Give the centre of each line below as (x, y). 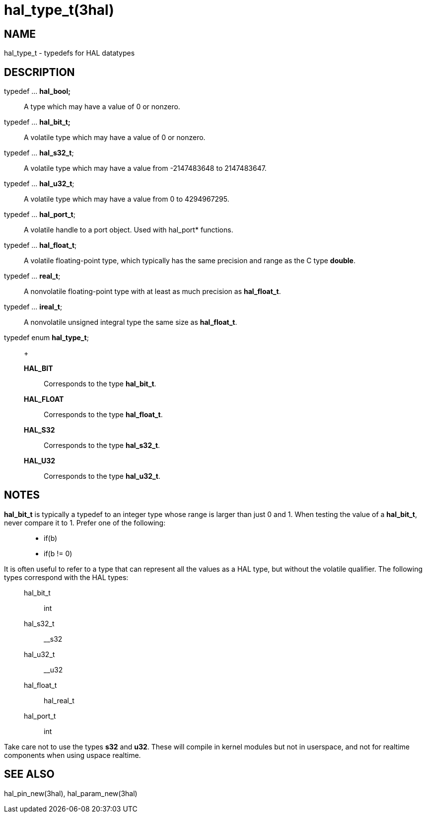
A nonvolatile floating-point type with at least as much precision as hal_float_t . (152, 292)
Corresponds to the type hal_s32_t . (102, 446)
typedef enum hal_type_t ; (46, 338)
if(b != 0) (58, 553)
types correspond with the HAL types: (66, 577)
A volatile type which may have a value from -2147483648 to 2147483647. (145, 168)
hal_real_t (59, 700)
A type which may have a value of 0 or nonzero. (102, 107)
